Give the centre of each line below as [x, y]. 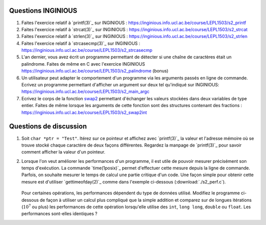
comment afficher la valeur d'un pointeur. [63, 152]
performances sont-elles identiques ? [59, 214]
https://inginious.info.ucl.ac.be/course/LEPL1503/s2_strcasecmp [87, 50]
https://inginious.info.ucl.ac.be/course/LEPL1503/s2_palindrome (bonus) [95, 71]
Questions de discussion [48, 127]
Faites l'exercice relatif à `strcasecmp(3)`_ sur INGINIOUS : [81, 43]
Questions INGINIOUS [43, 11]
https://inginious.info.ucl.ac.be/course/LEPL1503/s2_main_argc [85, 92]
